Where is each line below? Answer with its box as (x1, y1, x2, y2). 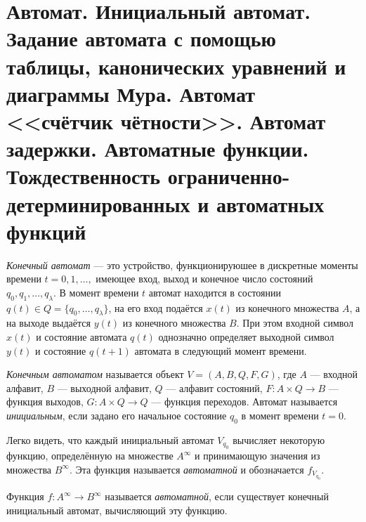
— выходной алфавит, (57, 380, 152, 395)
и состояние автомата (36, 329, 127, 344)
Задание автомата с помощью (6, 24, 276, 53)
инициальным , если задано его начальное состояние (6, 407, 227, 422)
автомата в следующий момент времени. (134, 343, 307, 358)
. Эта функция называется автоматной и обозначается (69, 462, 304, 476)
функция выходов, (6, 394, 84, 409)
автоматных (216, 189, 325, 218)
